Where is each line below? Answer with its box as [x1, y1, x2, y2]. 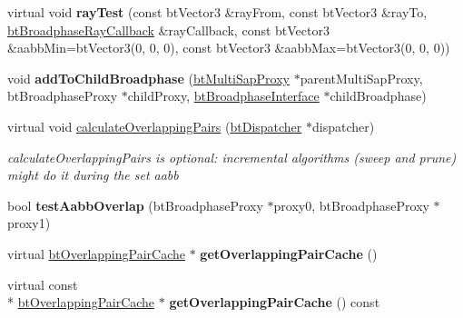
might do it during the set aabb [7, 165, 179, 184]
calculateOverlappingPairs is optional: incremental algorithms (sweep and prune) [7, 147, 457, 166]
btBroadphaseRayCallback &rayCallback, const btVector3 [7, 20, 330, 39]
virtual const [7, 274, 78, 293]
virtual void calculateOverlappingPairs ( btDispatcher [7, 116, 302, 135]
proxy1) [7, 214, 51, 233]
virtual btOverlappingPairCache [7, 243, 185, 263]
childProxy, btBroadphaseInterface [127, 86, 320, 105]
